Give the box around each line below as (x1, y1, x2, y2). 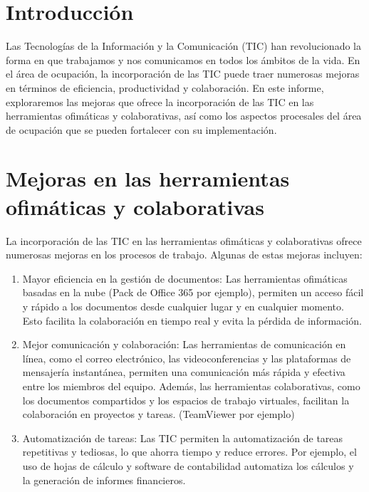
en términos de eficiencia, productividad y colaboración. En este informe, (6, 80, 324, 95)
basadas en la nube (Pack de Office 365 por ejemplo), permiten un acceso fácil (22, 285, 364, 300)
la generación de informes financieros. (22, 472, 186, 487)
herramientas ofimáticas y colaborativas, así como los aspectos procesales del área (6, 108, 362, 123)
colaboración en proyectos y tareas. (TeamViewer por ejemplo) (22, 407, 295, 422)
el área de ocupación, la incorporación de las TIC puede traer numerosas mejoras (6, 66, 360, 81)
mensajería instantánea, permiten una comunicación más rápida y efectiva (22, 365, 345, 380)
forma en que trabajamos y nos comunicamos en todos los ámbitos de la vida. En (6, 52, 360, 67)
